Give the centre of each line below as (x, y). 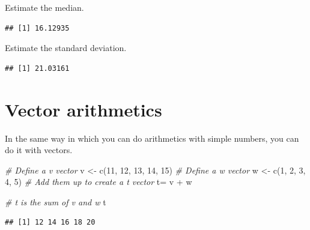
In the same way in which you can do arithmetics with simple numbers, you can (152, 138)
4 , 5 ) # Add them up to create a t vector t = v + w (99, 182)
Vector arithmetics (84, 109)
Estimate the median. (44, 7)
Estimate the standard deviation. (66, 48)
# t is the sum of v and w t (56, 201)
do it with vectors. (39, 150)
